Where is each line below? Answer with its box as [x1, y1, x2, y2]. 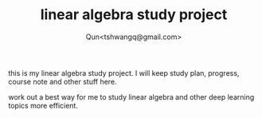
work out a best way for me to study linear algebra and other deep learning [8, 92, 255, 101]
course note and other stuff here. [8, 77, 117, 86]
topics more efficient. [8, 100, 78, 110]
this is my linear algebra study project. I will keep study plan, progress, [8, 68, 240, 77]
